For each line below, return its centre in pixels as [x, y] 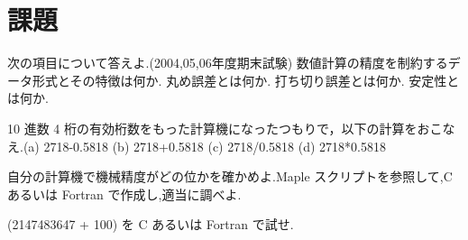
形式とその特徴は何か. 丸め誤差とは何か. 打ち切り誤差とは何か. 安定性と [246, 80]
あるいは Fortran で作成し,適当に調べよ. [124, 194]
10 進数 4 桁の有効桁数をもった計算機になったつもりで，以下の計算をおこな [231, 128]
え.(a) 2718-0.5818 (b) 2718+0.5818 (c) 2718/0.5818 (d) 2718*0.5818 [197, 146]
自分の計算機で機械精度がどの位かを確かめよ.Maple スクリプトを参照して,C [230, 176]
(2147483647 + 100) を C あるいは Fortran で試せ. [151, 224]
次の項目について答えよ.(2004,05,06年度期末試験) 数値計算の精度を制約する [228, 63]
